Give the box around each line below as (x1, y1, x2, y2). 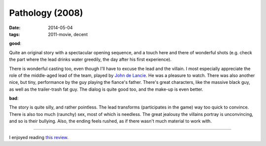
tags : (9, 31, 20, 37)
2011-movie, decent (48, 31, 88, 37)
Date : (9, 25, 21, 31)
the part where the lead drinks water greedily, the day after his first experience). (9, 57, 172, 63)
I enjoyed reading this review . (9, 134, 69, 140)
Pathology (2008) (9, 7, 83, 18)
